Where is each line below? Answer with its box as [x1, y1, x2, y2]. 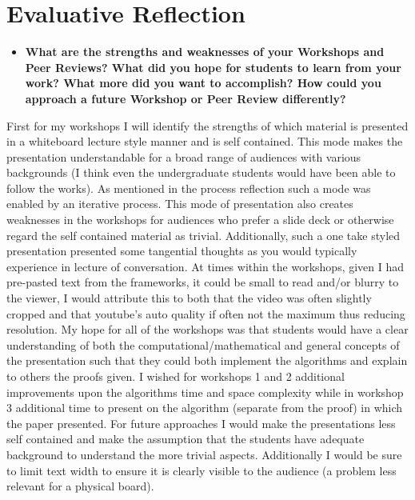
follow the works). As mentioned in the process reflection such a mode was [6, 179, 371, 196]
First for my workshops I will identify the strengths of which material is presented [6, 117, 409, 134]
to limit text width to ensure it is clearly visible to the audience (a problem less [6, 462, 397, 478]
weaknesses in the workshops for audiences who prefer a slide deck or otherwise [6, 211, 394, 228]
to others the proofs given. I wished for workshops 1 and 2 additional [6, 368, 345, 384]
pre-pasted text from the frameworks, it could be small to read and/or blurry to [6, 274, 399, 290]
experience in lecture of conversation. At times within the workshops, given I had [6, 258, 405, 274]
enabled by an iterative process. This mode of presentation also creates [6, 195, 353, 212]
